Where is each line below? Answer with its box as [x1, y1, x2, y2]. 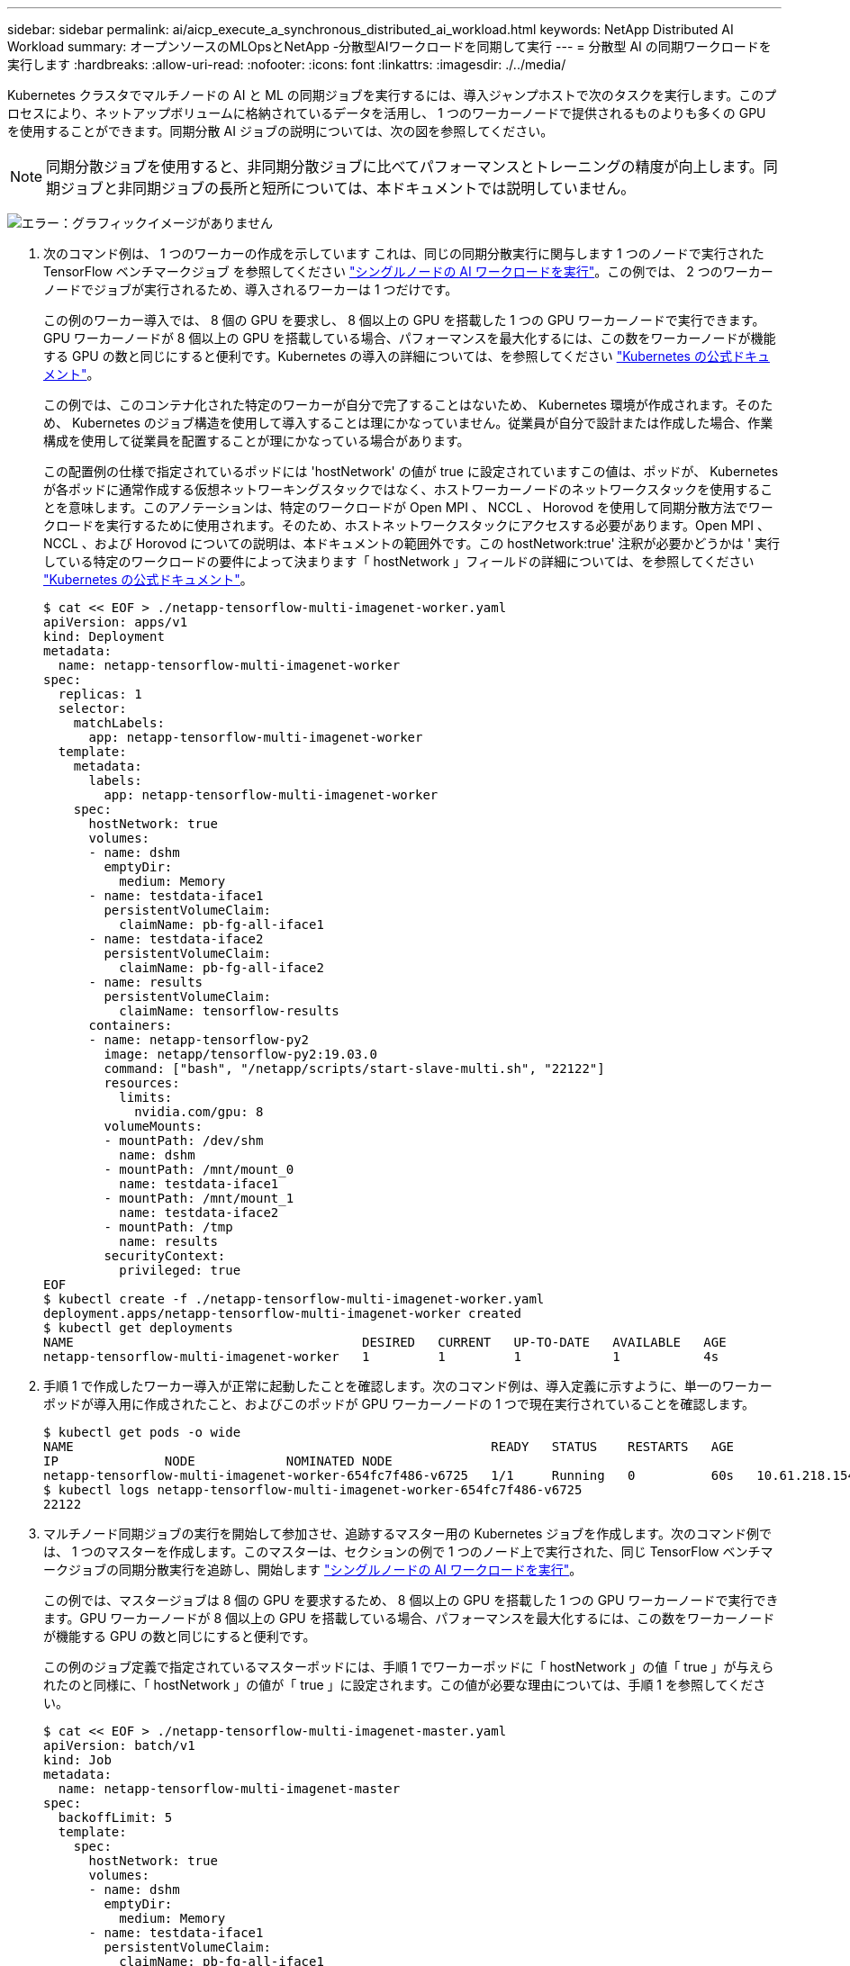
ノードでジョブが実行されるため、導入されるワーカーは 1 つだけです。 [43, 282, 458, 297]
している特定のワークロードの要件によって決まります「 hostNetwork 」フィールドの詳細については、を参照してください [43, 554, 755, 569]
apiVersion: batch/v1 [43, 1738, 195, 1753]
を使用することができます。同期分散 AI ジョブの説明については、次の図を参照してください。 [7, 123, 554, 139]
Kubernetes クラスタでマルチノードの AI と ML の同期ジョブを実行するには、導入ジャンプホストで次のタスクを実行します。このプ [7, 87, 777, 103]
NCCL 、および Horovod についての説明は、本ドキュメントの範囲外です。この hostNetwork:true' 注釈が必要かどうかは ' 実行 [43, 536, 781, 551]
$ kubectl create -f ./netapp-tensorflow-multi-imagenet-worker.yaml [43, 1292, 545, 1306]
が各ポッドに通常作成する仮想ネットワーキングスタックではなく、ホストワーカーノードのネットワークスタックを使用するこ [43, 482, 773, 497]
